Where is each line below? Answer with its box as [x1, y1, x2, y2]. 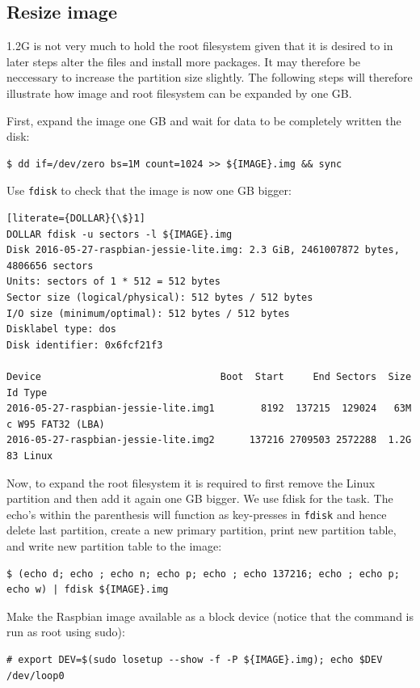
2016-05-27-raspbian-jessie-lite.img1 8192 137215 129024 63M [6, 403, 412, 415]
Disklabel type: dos [6, 323, 117, 336]
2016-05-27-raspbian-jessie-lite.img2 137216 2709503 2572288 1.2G [6, 434, 412, 446]
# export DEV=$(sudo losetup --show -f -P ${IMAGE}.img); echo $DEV [6, 653, 383, 665]
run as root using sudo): [6, 623, 125, 640]
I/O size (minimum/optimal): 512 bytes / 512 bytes [6, 307, 290, 319]
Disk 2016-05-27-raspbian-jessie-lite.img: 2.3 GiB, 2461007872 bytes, [6, 244, 400, 256]
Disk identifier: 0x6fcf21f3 [6, 339, 163, 351]
